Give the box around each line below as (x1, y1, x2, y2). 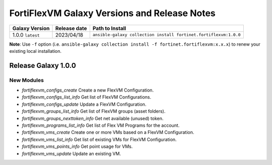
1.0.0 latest (12, 31, 40, 38)
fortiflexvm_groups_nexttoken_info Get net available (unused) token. (22, 115, 164, 121)
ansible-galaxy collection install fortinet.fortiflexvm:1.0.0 (92, 32, 241, 38)
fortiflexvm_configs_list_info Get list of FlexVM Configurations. (22, 94, 152, 100)
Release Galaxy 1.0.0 (9, 61, 77, 70)
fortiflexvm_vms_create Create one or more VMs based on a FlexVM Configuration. (22, 129, 194, 135)
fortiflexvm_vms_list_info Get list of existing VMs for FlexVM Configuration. (22, 136, 177, 142)
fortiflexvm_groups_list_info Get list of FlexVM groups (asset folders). (22, 108, 166, 114)
